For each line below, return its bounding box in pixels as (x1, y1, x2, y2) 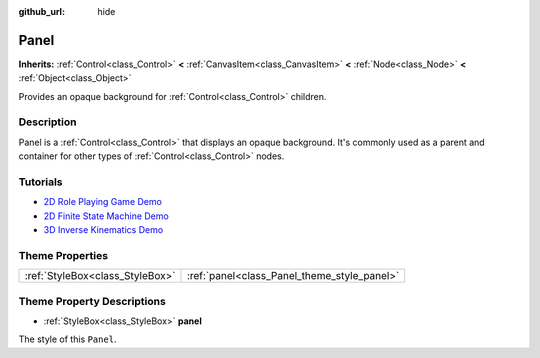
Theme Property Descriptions (18, 294, 167, 308)
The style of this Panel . (18, 333, 117, 345)
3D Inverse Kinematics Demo (43, 224, 164, 236)
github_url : (18, 6, 65, 17)
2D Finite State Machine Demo (43, 210, 169, 222)
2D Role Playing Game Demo (43, 196, 162, 208)
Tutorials (18, 175, 64, 189)
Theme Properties (18, 248, 109, 262)
